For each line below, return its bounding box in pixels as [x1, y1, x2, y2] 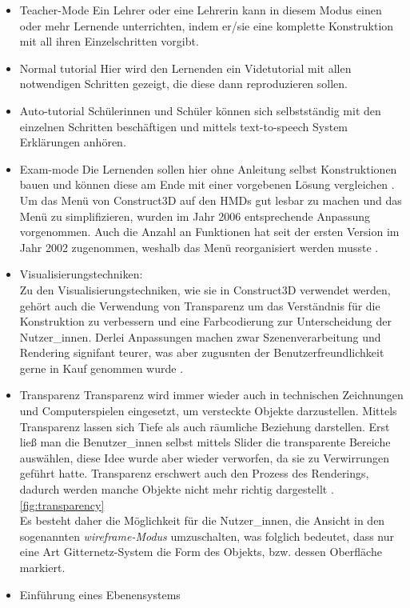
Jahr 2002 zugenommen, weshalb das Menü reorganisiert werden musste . [19, 238, 379, 255]
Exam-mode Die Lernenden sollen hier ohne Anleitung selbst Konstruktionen [19, 160, 397, 177]
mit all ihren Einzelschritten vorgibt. [19, 33, 199, 50]
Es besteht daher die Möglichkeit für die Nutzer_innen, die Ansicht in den [19, 512, 385, 529]
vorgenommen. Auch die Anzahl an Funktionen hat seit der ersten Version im [19, 223, 400, 240]
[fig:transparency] [19, 496, 105, 513]
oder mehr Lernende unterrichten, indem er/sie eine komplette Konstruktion [19, 17, 394, 34]
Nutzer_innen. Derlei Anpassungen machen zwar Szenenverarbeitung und [19, 328, 381, 345]
